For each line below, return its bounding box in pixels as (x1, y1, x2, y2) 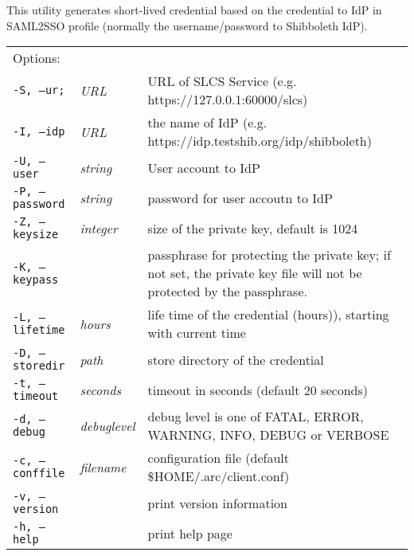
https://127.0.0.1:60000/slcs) (147, 90, 308, 109)
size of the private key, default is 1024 (147, 218, 358, 237)
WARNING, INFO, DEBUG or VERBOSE (147, 425, 389, 444)
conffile (13, 467, 65, 480)
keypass (13, 272, 59, 286)
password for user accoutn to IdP (147, 188, 333, 207)
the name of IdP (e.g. (147, 113, 268, 132)
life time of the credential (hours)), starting (147, 305, 389, 324)
